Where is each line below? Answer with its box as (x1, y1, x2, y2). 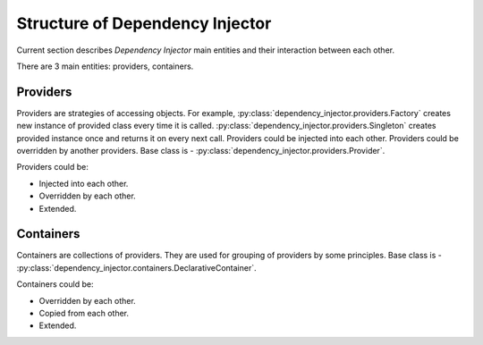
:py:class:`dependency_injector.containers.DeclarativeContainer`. (16, 262, 257, 273)
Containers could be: (16, 279, 94, 290)
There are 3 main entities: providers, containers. (16, 61, 194, 72)
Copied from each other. (38, 308, 130, 319)
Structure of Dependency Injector (16, 13, 272, 33)
